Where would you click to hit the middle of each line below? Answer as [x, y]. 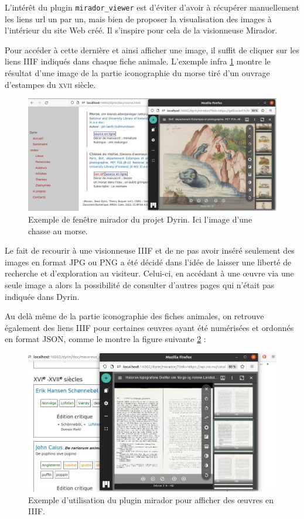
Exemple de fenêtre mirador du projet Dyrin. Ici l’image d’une [140, 219]
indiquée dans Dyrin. [42, 296]
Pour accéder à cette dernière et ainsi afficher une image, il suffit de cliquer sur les [152, 49]
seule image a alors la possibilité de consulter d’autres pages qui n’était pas [140, 284]
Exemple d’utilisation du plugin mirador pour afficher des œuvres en [151, 499]
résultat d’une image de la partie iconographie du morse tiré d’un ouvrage [137, 73]
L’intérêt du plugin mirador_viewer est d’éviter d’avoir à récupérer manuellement [152, 7]
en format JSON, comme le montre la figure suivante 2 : [105, 339]
